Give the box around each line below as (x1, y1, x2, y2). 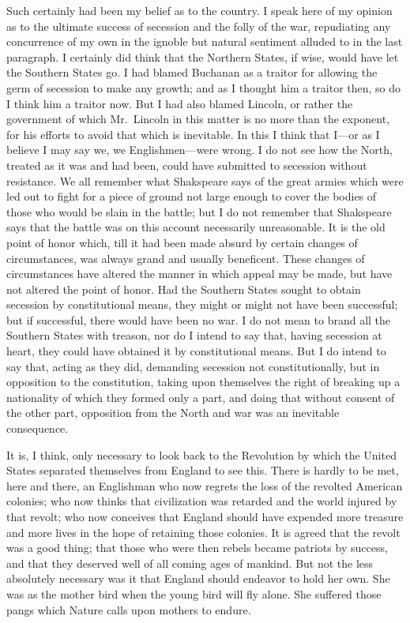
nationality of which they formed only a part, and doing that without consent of (6, 388, 395, 405)
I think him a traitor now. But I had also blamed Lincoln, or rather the (6, 95, 353, 111)
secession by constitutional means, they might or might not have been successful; (6, 296, 398, 313)
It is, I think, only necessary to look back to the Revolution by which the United (6, 446, 397, 463)
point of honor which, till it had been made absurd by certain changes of (6, 234, 358, 250)
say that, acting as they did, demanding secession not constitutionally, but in (6, 358, 380, 374)
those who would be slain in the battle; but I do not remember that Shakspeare (6, 203, 392, 220)
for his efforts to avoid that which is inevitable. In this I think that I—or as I (6, 126, 380, 142)
